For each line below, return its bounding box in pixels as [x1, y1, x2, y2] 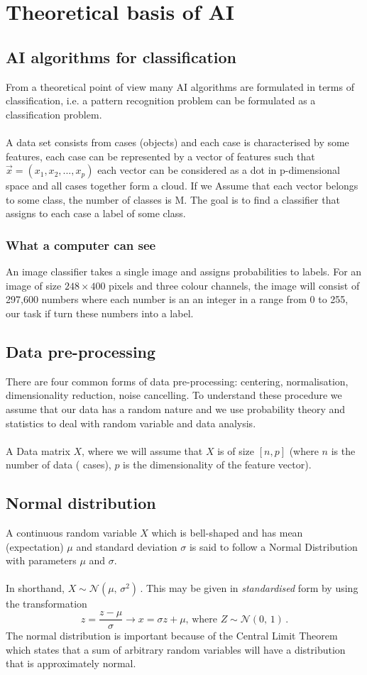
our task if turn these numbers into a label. [6, 305, 194, 320]
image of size [6, 278, 62, 292]
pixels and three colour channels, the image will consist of [109, 278, 360, 292]
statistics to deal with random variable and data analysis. [6, 415, 256, 430]
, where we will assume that [82, 443, 203, 458]
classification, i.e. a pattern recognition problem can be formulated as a [6, 93, 316, 108]
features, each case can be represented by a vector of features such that [6, 148, 315, 163]
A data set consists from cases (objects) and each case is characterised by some [6, 134, 349, 149]
